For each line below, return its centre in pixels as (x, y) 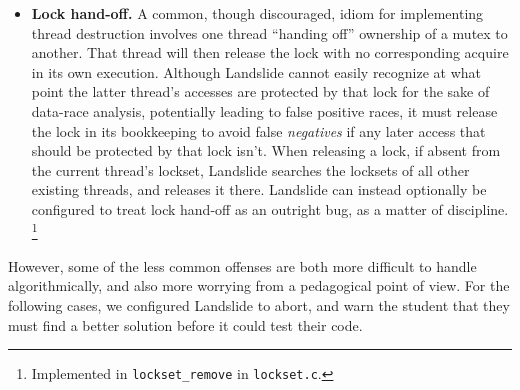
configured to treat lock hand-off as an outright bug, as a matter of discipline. (270, 208)
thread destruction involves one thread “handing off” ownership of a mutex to (269, 32)
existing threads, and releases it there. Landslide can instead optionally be (259, 189)
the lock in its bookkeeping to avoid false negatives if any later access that (258, 130)
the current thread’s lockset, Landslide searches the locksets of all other (250, 169)
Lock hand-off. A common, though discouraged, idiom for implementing (257, 13)
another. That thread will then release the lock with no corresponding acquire (270, 52)
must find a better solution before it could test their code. (185, 324)
